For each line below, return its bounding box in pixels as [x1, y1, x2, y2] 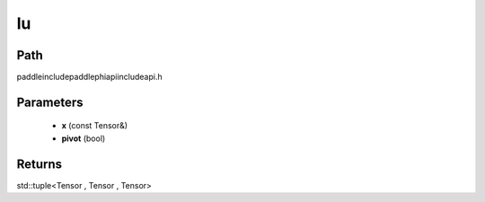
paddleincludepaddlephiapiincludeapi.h [16, 72, 163, 83]
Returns [16, 156, 63, 171]
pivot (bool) [61, 133, 106, 144]
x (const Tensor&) [61, 120, 128, 131]
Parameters [16, 94, 84, 110]
